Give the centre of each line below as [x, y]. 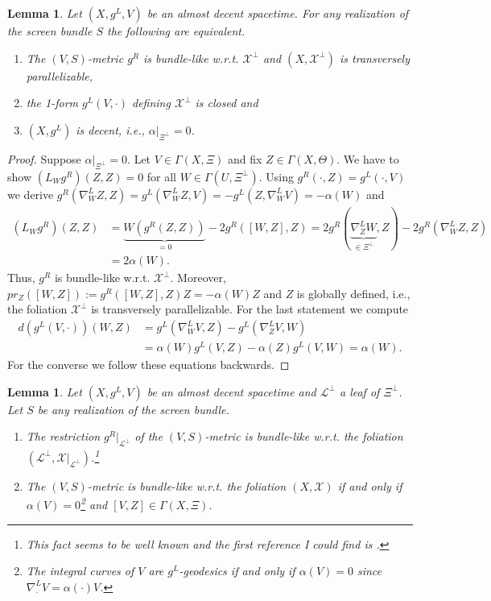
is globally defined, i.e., [353, 293]
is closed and [227, 103]
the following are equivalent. [176, 31]
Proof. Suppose [44, 158]
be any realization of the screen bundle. [133, 409]
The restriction [63, 436]
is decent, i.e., [110, 129]
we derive [31, 194]
